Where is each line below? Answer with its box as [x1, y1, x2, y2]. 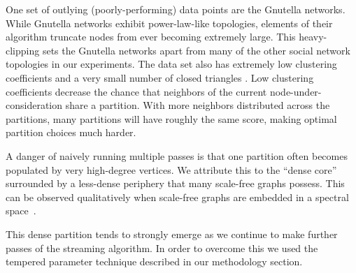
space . [6, 203, 36, 218]
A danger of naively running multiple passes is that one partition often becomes [6, 148, 348, 163]
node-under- [269, 84, 322, 98]
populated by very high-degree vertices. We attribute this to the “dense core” [6, 162, 337, 177]
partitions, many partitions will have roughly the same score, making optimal [6, 111, 337, 126]
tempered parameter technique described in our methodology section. [6, 254, 303, 269]
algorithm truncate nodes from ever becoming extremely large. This [6, 29, 296, 44]
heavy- [299, 29, 327, 44]
